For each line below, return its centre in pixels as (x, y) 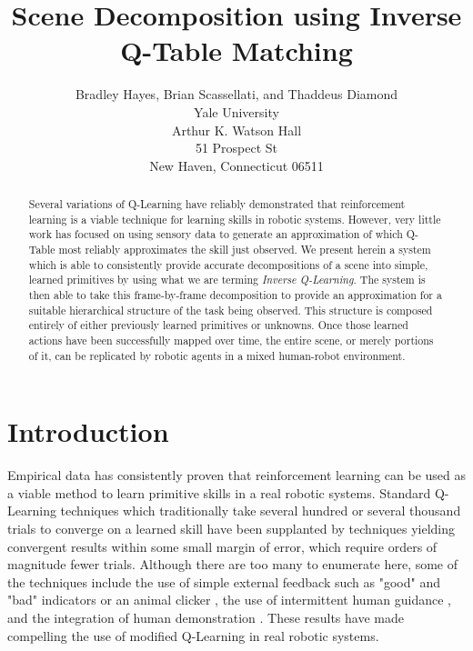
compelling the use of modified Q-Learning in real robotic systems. (193, 635)
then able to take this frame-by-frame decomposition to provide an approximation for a (235, 295)
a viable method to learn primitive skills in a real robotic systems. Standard (219, 492)
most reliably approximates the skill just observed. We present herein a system (245, 250)
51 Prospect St (236, 148)
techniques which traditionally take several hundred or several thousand (261, 511)
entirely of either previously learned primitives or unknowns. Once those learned (218, 325)
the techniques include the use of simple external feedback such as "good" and (224, 581)
